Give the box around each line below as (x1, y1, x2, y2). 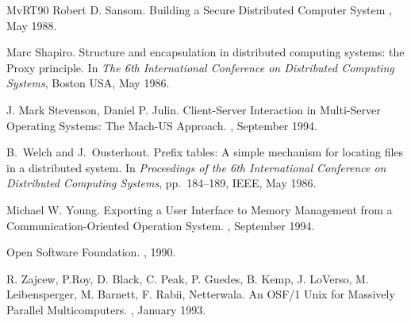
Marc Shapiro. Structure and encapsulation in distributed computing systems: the (6, 44, 405, 60)
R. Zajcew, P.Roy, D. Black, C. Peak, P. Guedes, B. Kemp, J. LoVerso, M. (6, 270, 369, 286)
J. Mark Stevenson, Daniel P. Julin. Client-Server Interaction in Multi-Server (6, 101, 381, 117)
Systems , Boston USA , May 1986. (6, 75, 170, 91)
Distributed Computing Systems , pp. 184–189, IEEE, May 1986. (6, 175, 317, 191)
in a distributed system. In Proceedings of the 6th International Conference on (6, 159, 386, 175)
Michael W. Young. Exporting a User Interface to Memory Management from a (6, 201, 393, 217)
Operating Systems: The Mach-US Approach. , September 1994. (6, 117, 317, 133)
